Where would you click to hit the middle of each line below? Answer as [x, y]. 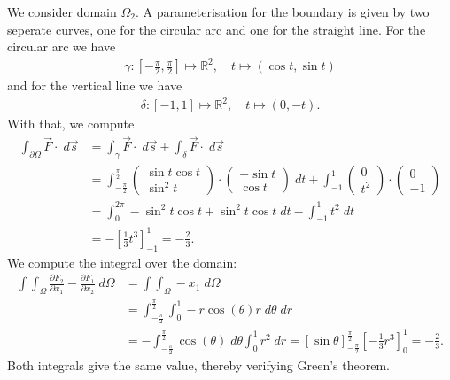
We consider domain [62, 12]
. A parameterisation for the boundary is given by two [282, 12]
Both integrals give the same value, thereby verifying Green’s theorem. [198, 365]
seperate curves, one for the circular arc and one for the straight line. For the [217, 29]
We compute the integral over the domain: [122, 262]
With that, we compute [71, 124]
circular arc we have [62, 47]
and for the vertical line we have [95, 85]
